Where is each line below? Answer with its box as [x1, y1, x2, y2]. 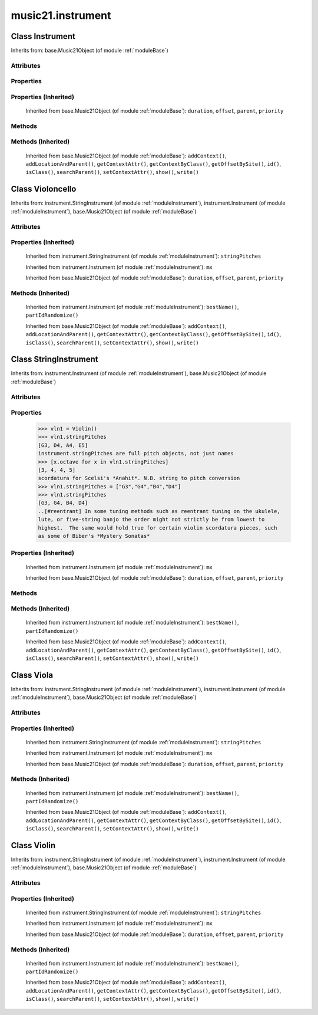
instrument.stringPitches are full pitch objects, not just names [38, 450, 234, 457]
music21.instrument [11, 9, 111, 22]
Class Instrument [11, 31, 76, 41]
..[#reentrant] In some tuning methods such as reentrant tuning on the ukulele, [38, 508, 281, 514]
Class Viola [11, 670, 54, 680]
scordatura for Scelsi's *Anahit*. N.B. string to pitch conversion [38, 475, 240, 482]
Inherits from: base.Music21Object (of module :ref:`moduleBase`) [11, 47, 169, 54]
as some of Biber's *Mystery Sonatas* [38, 533, 150, 540]
